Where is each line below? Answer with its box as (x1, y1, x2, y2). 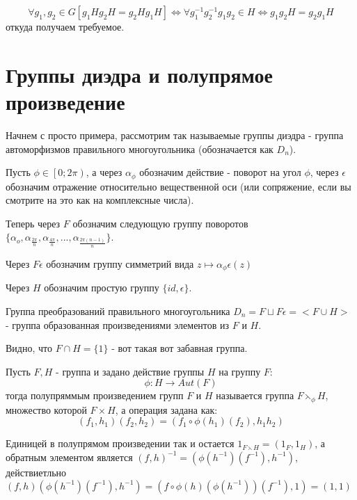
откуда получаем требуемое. (6, 19, 125, 33)
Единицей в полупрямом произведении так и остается (6, 436, 235, 451)
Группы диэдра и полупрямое (6, 60, 273, 88)
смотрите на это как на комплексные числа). (6, 193, 194, 207)
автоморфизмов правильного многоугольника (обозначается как (6, 141, 273, 156)
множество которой (6, 402, 87, 417)
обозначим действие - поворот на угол (139, 165, 301, 179)
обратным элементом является (6, 449, 133, 464)
